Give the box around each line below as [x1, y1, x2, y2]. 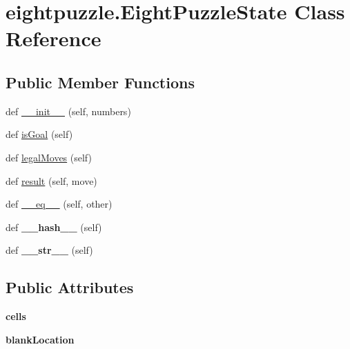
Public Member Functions [6, 71, 195, 92]
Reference [6, 24, 101, 52]
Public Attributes [6, 277, 134, 298]
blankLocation [6, 332, 75, 346]
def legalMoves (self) [6, 150, 92, 164]
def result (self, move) [6, 173, 97, 188]
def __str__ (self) [6, 243, 93, 257]
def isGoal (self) [6, 127, 73, 141]
